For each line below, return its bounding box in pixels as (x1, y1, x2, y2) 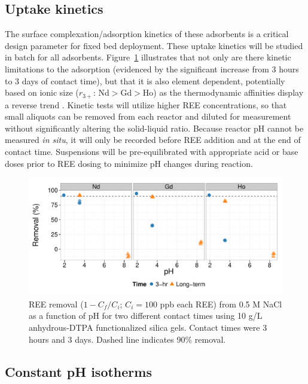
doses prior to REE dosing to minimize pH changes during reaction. (5, 157, 253, 169)
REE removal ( (29, 297, 84, 310)
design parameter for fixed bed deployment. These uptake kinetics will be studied (5, 39, 303, 51)
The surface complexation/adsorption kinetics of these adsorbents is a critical (5, 28, 289, 40)
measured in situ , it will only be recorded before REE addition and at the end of (5, 133, 301, 146)
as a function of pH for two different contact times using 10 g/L (29, 309, 263, 322)
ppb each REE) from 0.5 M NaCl (160, 297, 282, 310)
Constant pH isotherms (5, 362, 152, 380)
